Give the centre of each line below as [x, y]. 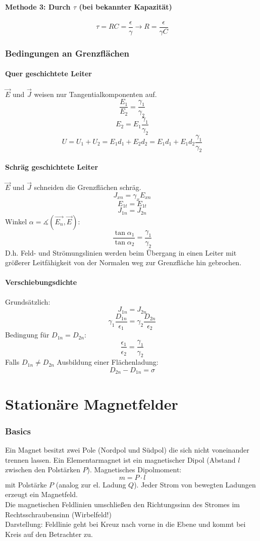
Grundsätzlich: [28, 301]
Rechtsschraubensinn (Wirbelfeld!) [58, 514]
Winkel [16, 221]
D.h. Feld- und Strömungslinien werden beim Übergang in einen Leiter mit [121, 252]
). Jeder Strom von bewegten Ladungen [195, 484]
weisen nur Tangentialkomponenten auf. [95, 94]
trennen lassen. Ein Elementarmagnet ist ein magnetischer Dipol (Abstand [120, 459]
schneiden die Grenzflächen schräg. [88, 187]
